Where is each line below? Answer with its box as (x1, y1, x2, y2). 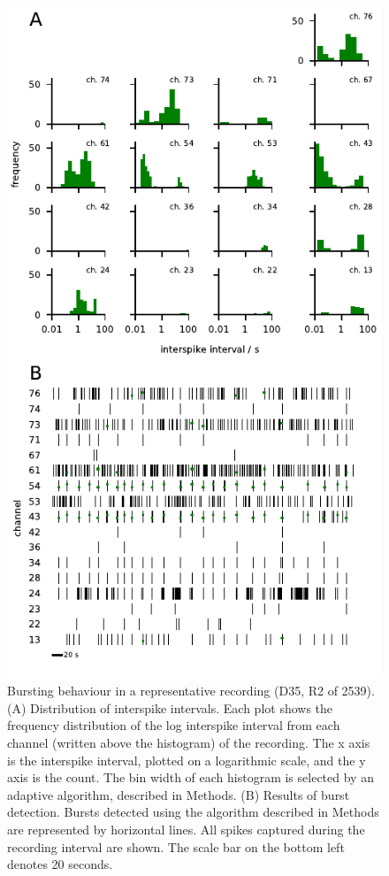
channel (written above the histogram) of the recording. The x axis (7, 734, 370, 752)
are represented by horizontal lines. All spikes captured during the (7, 819, 365, 838)
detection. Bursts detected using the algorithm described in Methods (7, 803, 379, 821)
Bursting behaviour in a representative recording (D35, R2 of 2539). (7, 681, 375, 700)
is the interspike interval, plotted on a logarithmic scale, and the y (7, 750, 366, 769)
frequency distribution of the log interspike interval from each (7, 716, 340, 734)
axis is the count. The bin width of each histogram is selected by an (7, 768, 374, 787)
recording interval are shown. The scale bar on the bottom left (7, 837, 345, 856)
